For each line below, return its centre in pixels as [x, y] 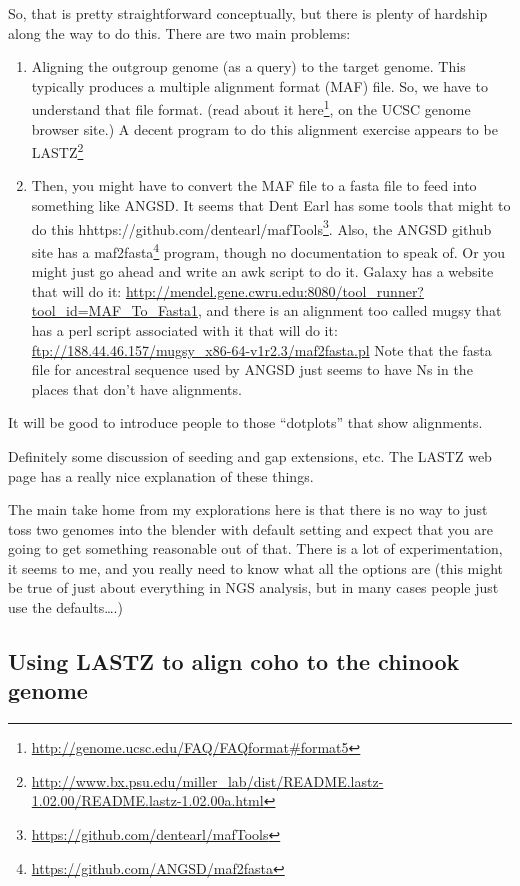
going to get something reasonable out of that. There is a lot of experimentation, [255, 548]
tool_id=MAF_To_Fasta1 [114, 310]
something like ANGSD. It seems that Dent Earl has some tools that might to [271, 205]
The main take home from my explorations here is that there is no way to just [248, 509]
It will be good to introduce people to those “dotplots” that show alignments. [245, 422]
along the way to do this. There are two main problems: [179, 32]
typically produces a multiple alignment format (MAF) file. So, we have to [259, 85]
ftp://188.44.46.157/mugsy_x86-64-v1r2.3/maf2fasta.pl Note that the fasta [261, 349]
